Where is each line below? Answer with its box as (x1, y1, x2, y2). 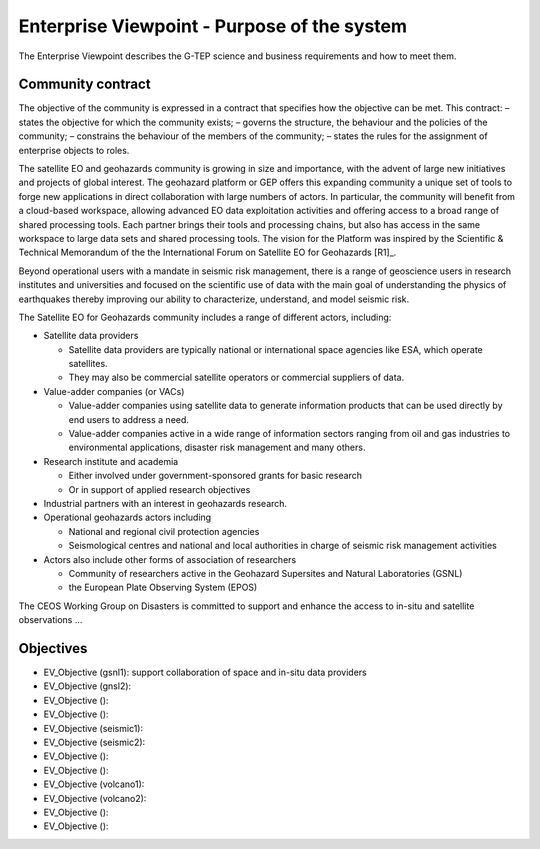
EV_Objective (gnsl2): (43, 680, 132, 692)
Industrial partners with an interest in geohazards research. (43, 498, 288, 509)
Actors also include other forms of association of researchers (43, 553, 297, 565)
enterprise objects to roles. (18, 144, 130, 156)
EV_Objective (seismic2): (43, 736, 146, 748)
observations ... (18, 614, 83, 626)
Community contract (18, 76, 151, 93)
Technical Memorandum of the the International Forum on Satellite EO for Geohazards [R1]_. (18, 246, 397, 259)
